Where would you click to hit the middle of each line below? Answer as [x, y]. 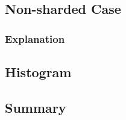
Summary [36, 107]
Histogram [38, 72]
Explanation [35, 38]
